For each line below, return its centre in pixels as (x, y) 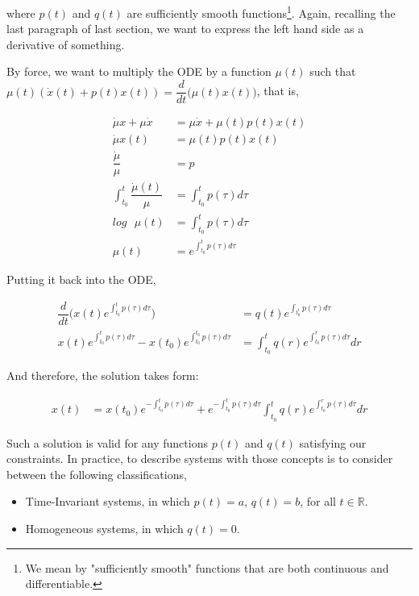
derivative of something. (66, 44)
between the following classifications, (97, 474)
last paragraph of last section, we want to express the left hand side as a (185, 29)
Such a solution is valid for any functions (107, 442)
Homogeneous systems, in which (104, 528)
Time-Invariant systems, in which (108, 501)
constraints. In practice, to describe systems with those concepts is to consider (200, 458)
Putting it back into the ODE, (81, 279)
